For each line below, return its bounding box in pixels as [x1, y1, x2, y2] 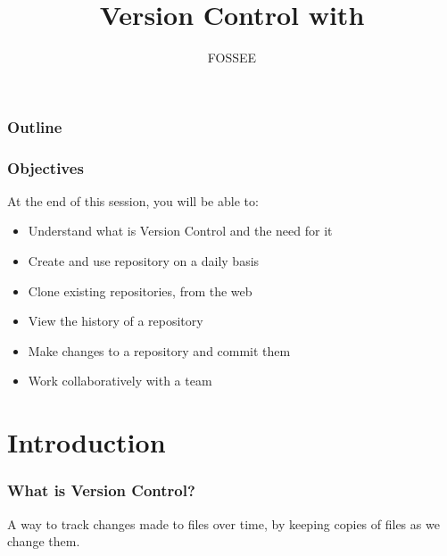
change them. [7, 532, 80, 551]
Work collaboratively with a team [28, 371, 212, 390]
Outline [7, 115, 62, 137]
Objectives [7, 156, 84, 178]
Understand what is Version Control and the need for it [28, 221, 333, 240]
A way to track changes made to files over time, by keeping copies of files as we [7, 514, 440, 533]
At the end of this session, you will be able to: [7, 191, 259, 210]
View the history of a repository [28, 311, 203, 330]
